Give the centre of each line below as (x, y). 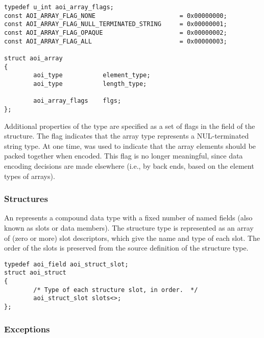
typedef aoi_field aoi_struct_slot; (66, 264)
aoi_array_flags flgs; (77, 101)
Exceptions (27, 329)
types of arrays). (30, 176)
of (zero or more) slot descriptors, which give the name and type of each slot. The (132, 238)
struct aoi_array (33, 58)
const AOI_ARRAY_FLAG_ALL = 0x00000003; (116, 41)
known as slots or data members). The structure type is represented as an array (129, 227)
